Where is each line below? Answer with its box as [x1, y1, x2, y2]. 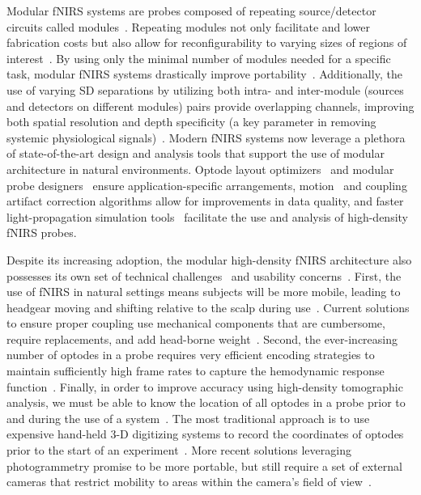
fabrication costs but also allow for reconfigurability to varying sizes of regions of [6, 34, 407, 51]
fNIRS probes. [6, 224, 77, 241]
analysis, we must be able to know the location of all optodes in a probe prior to [6, 394, 406, 411]
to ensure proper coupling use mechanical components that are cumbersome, [6, 315, 385, 332]
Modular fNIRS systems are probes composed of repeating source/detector [6, 2, 376, 19]
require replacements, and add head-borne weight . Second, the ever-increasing [6, 330, 398, 347]
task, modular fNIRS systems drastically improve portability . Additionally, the [6, 66, 402, 82]
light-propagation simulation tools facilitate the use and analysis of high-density [6, 208, 408, 225]
